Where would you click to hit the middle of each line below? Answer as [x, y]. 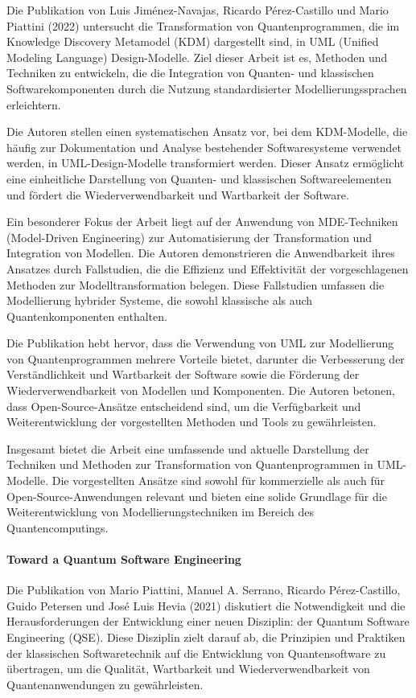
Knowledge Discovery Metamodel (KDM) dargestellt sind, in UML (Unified [193, 41]
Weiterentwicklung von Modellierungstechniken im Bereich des [160, 512]
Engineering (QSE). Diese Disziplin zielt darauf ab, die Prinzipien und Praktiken [206, 636]
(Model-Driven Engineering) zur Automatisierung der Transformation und [189, 237]
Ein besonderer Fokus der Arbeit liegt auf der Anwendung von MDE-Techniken [202, 222]
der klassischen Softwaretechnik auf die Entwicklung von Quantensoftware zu [196, 653]
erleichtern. [34, 104]
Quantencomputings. [58, 527]
